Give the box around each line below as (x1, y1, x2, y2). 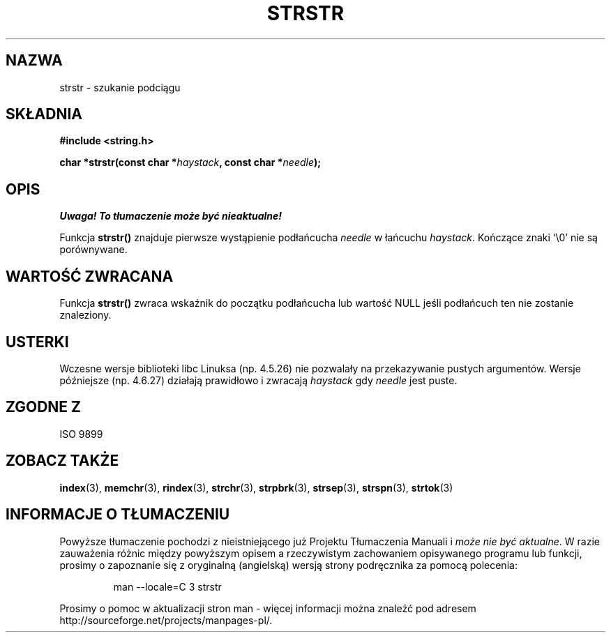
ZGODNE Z (6, 398, 82, 416)
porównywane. (59, 243, 128, 256)
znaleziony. (59, 309, 112, 321)
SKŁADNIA (6, 105, 82, 123)
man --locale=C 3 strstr (113, 580, 222, 593)
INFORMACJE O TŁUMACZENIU (6, 506, 230, 524)
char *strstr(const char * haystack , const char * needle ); (59, 156, 322, 169)
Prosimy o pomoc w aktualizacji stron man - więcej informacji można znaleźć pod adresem (59, 602, 476, 614)
